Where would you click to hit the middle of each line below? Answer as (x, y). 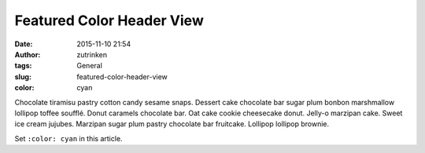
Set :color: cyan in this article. (68, 138)
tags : (23, 66)
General (89, 66)
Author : (28, 54)
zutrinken (92, 54)
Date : (24, 44)
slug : (23, 76)
